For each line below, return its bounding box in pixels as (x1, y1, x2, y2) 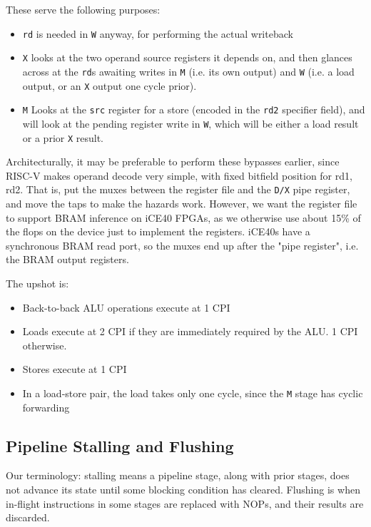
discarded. (6, 510, 50, 525)
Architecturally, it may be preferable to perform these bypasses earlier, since (6, 154, 340, 169)
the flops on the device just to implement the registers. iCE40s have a (6, 224, 310, 239)
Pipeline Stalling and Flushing (6, 434, 234, 456)
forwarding (22, 399, 70, 414)
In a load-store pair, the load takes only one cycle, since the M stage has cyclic (22, 385, 363, 400)
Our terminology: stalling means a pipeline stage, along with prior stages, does (6, 468, 350, 483)
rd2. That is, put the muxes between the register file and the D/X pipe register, (6, 182, 350, 197)
